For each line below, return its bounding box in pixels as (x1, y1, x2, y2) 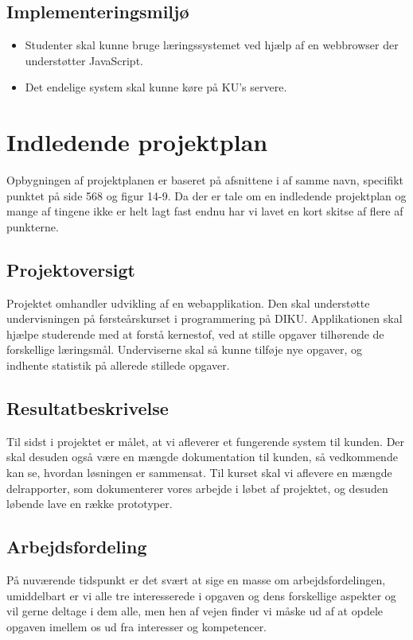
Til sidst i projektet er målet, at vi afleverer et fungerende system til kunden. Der (6, 432, 405, 449)
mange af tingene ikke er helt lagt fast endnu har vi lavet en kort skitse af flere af (6, 203, 403, 219)
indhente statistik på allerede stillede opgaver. (6, 357, 230, 374)
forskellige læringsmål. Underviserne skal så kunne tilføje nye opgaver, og (6, 341, 363, 358)
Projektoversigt (6, 257, 135, 281)
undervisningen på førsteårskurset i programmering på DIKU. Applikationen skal (6, 310, 403, 327)
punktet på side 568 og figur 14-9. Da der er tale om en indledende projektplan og (6, 187, 407, 204)
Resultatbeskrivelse (6, 396, 169, 421)
